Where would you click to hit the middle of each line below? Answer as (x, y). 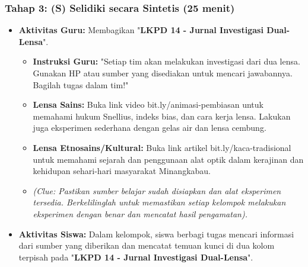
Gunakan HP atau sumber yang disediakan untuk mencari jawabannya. (163, 73)
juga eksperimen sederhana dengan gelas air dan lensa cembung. (150, 128)
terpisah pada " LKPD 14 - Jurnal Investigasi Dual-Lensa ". (136, 257)
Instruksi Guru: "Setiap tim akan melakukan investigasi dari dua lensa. (166, 61)
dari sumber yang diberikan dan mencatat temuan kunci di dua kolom (147, 245)
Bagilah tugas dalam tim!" (81, 84)
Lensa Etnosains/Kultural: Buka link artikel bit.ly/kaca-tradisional (162, 147)
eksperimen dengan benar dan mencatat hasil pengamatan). (140, 213)
